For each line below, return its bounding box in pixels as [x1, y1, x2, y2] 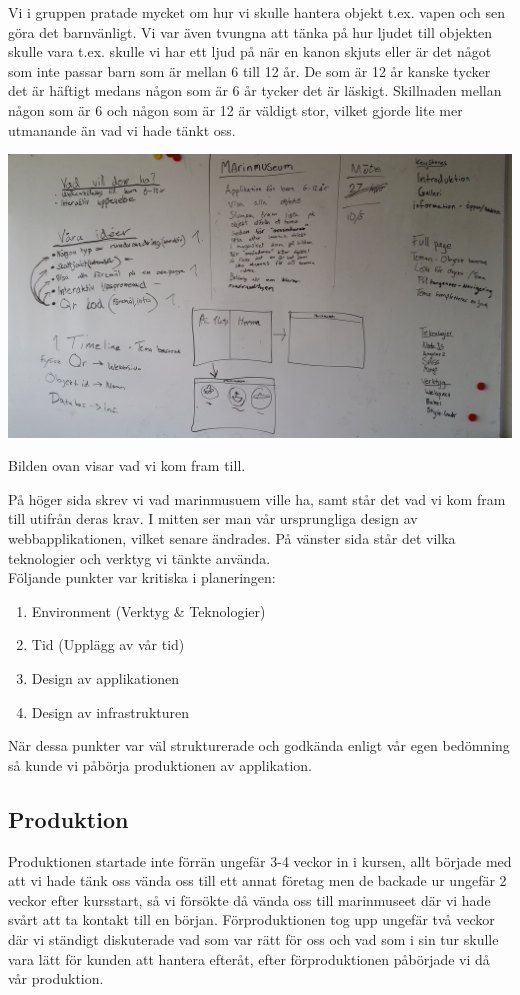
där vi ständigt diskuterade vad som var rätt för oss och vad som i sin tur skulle [8, 928, 499, 949]
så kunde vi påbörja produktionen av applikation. [8, 754, 312, 775]
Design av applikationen [31, 668, 180, 688]
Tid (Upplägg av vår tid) [31, 634, 185, 655]
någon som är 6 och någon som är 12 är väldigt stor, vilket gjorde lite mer [8, 99, 463, 120]
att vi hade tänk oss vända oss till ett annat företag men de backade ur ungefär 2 [8, 870, 507, 891]
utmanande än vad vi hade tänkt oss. [8, 119, 236, 140]
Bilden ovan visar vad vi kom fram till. [8, 455, 246, 476]
